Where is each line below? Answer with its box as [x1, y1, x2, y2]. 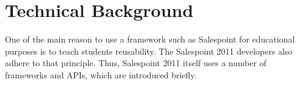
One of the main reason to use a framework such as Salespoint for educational [5, 33, 295, 46]
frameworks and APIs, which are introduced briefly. [5, 68, 197, 81]
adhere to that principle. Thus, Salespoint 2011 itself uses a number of [5, 56, 267, 69]
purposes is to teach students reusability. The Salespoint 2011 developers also [5, 44, 293, 57]
